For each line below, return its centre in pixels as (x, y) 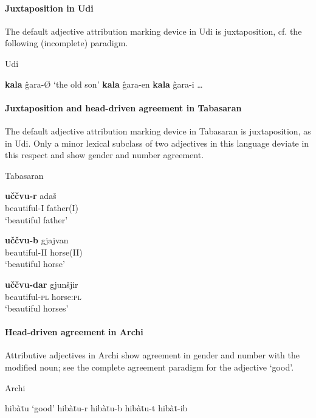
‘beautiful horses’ (37, 308)
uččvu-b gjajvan (37, 240)
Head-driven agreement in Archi (74, 332)
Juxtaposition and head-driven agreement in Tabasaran (123, 107)
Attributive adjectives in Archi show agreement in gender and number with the (152, 355)
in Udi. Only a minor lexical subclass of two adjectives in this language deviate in (157, 143)
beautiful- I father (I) (42, 207)
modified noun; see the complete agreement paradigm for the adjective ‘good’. (149, 367)
